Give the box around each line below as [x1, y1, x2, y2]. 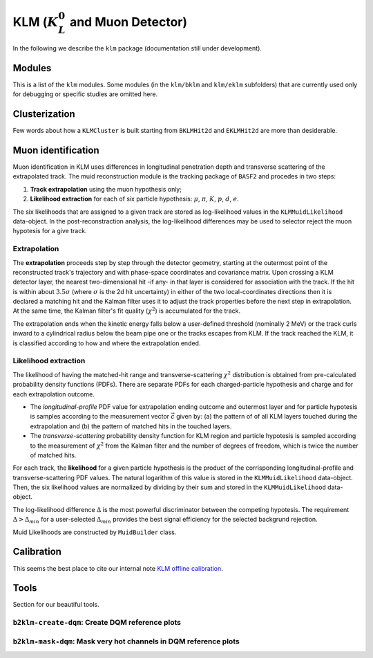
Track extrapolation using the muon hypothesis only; [30, 185, 182, 193]
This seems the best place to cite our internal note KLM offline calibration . [12, 564, 224, 572]
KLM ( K [12, 14, 59, 30]
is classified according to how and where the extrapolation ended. [12, 339, 201, 347]
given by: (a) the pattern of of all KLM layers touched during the [176, 412, 358, 421]
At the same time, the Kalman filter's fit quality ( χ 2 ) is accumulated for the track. [12, 306, 241, 315]
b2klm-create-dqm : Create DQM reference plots [12, 618, 181, 628]
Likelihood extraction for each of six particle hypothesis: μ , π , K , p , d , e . [30, 194, 240, 203]
